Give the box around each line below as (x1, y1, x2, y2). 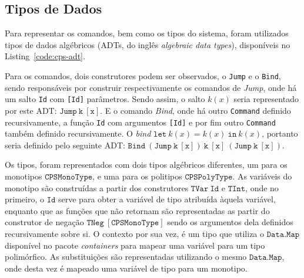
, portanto (262, 127, 298, 140)
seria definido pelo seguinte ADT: (5, 138, 125, 151)
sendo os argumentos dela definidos (167, 216, 293, 228)
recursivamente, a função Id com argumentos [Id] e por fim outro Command (5, 116, 276, 128)
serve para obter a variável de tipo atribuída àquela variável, (58, 193, 276, 205)
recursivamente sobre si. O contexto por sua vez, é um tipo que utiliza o (5, 227, 265, 239)
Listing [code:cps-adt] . (5, 50, 85, 62)
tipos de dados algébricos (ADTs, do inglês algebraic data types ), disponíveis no (5, 38, 290, 50)
